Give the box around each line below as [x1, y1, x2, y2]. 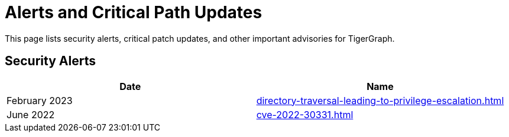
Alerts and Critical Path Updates [5, 2, 262, 22]
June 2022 [7, 108, 55, 121]
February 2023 [7, 94, 73, 106]
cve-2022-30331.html [256, 108, 354, 121]
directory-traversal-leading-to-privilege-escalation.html [256, 94, 504, 106]
